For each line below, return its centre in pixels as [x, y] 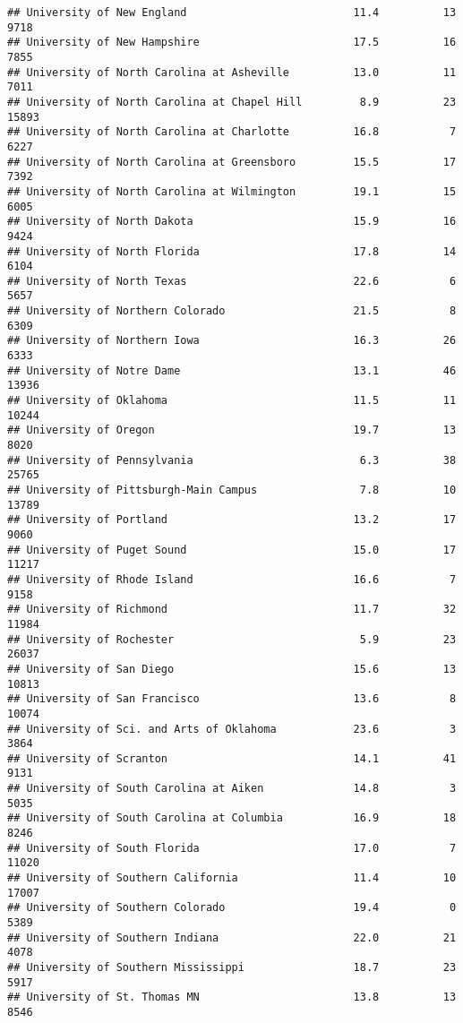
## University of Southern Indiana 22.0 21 [232, 937]
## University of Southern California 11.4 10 [232, 878]
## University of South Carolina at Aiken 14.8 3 [232, 789]
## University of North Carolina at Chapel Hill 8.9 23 [232, 102]
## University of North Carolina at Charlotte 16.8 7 [232, 132]
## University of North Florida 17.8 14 [232, 251]
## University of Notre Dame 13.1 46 [232, 370]
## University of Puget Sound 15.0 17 [232, 550]
